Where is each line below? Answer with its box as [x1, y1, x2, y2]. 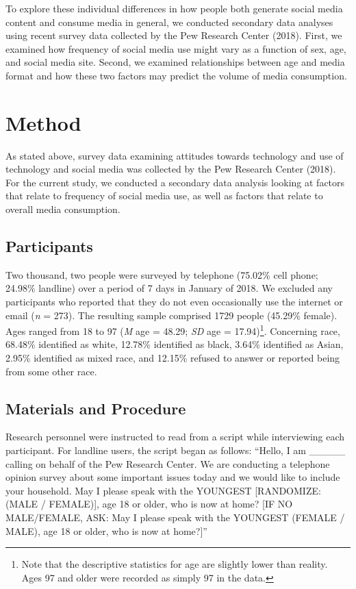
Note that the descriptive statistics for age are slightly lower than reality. [21, 557, 328, 571]
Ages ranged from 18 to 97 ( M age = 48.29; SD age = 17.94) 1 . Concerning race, [5, 322, 340, 338]
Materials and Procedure [5, 397, 186, 418]
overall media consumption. [5, 202, 120, 216]
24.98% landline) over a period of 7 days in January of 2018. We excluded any [5, 281, 333, 295]
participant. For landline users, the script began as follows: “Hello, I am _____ [5, 443, 346, 458]
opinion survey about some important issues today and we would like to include [5, 470, 340, 484]
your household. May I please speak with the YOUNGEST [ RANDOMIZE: [5, 483, 321, 497]
